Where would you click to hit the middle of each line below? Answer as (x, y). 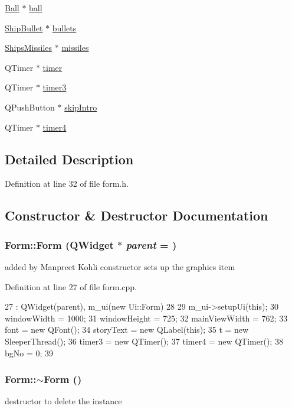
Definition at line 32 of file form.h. (67, 184)
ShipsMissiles (29, 48)
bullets (64, 27)
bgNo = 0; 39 (29, 353)
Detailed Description (69, 159)
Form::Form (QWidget (59, 244)
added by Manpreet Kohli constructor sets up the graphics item (120, 266)
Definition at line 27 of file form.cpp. (71, 286)
